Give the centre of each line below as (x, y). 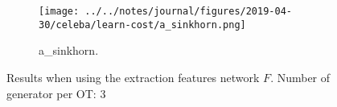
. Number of (300, 77)
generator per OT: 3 (56, 93)
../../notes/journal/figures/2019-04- (188, 11)
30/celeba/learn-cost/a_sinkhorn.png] (142, 25)
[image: (59, 11)
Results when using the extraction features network (133, 77)
